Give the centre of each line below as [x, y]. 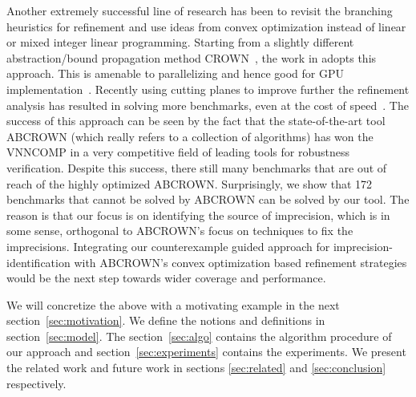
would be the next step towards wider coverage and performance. [166, 278]
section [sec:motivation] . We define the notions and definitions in [166, 320]
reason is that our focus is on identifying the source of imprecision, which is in [198, 215]
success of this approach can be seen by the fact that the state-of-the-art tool [196, 121]
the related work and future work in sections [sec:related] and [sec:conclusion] [196, 368]
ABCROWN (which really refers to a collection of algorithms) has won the [190, 136]
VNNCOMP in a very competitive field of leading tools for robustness [178, 152]
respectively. [36, 383]
